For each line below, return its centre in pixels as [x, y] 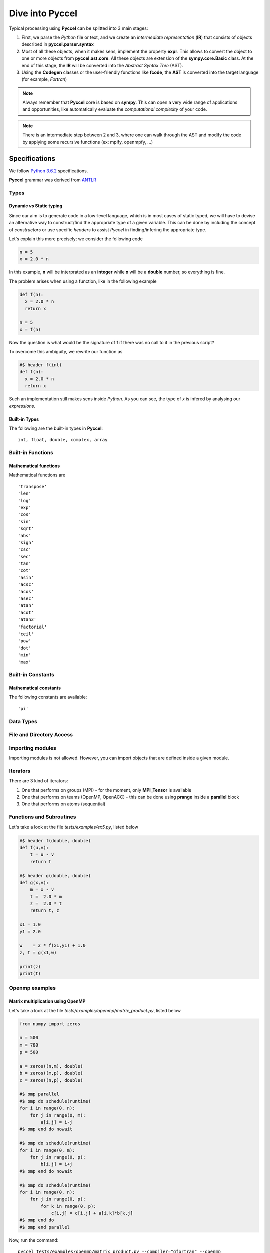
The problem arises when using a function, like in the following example [83, 281]
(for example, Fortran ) [44, 79]
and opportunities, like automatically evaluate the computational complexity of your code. [115, 109]
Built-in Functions [31, 453]
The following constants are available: [48, 697]
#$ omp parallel [40, 1094]
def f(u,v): [34, 847]
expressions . [22, 406]
